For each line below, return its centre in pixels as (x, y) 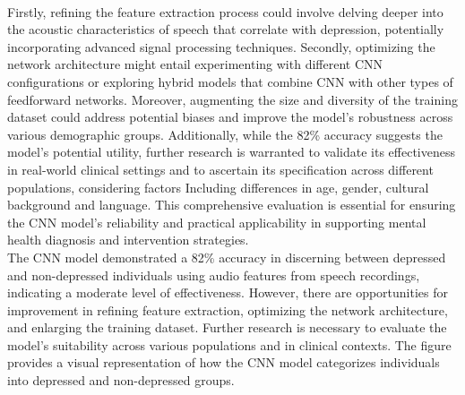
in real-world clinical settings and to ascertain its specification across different (220, 169)
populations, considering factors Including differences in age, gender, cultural (218, 187)
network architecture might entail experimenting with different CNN (195, 64)
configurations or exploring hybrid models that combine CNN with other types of (230, 81)
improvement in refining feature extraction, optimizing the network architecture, (228, 309)
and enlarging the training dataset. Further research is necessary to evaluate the (227, 327)
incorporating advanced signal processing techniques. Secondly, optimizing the (221, 46)
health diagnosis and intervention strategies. (128, 240)
